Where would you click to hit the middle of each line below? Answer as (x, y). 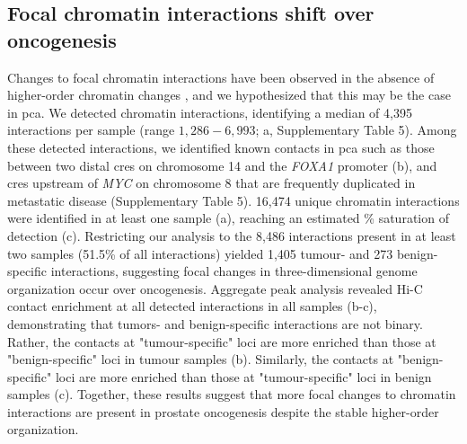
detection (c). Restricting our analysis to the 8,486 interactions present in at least (232, 235)
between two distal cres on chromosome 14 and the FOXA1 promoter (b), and (222, 165)
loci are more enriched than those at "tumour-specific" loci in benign (243, 376)
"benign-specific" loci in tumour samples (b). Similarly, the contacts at (201, 359)
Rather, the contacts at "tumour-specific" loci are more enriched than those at (222, 341)
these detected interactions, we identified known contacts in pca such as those (221, 147)
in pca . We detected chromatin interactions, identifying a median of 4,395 (210, 112)
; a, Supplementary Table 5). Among (356, 130)
